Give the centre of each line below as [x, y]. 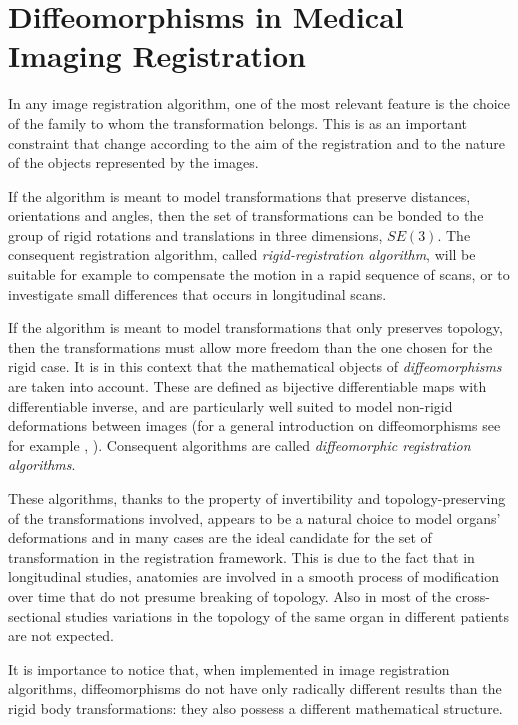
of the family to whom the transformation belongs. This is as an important [238, 122]
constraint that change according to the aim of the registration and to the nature [256, 142]
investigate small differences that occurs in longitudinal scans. [197, 293]
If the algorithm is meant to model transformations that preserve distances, [239, 195]
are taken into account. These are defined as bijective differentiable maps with [247, 386]
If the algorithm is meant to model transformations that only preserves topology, [255, 327]
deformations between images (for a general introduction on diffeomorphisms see [254, 425]
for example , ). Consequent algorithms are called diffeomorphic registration [239, 444]
